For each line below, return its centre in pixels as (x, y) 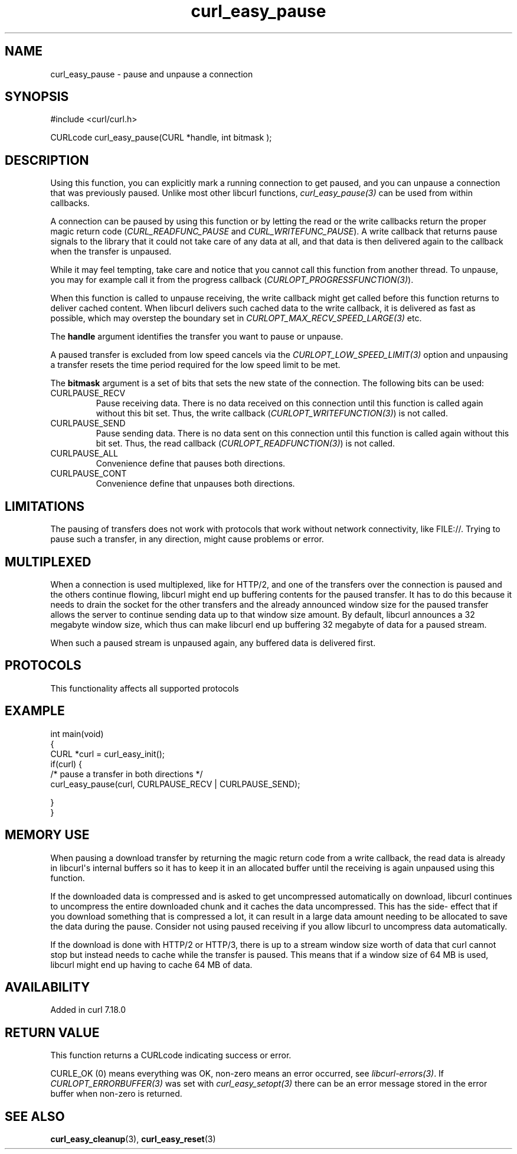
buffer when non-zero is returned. (116, 1094)
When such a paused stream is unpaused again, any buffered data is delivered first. (213, 643)
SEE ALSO (35, 1116)
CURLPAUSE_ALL (84, 454)
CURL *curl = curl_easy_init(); (107, 754)
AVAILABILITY (48, 987)
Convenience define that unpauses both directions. (195, 484)
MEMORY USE (47, 835)
